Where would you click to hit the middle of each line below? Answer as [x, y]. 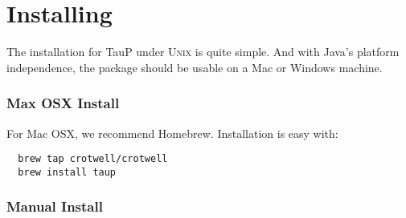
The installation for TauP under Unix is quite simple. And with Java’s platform [203, 52]
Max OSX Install [63, 103]
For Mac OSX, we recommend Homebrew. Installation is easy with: [172, 133]
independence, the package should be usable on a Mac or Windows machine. [195, 67]
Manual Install [55, 206]
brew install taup [67, 172]
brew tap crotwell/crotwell [93, 159]
